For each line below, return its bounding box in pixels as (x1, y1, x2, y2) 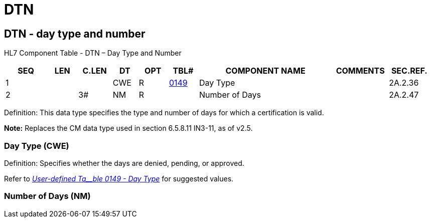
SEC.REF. (391, 66, 427, 76)
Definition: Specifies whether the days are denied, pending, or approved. (4, 158, 244, 167)
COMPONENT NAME (225, 66, 306, 76)
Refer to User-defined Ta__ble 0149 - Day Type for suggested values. (4, 174, 234, 183)
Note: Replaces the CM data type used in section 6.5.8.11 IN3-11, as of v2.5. (4, 124, 253, 133)
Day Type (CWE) (4, 140, 69, 151)
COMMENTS (336, 66, 385, 76)
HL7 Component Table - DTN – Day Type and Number (4, 49, 182, 58)
